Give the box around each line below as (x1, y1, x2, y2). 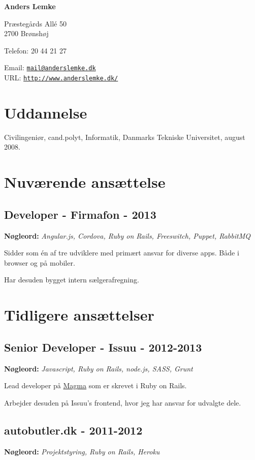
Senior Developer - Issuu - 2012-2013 (4, 339, 202, 355)
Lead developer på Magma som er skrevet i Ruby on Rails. (4, 380, 187, 391)
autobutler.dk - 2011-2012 (4, 422, 143, 438)
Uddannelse (4, 102, 87, 123)
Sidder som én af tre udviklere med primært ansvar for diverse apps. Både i (4, 247, 239, 258)
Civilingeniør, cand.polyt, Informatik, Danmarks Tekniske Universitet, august (4, 131, 245, 142)
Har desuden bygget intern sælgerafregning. (4, 274, 139, 285)
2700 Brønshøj (4, 28, 49, 39)
